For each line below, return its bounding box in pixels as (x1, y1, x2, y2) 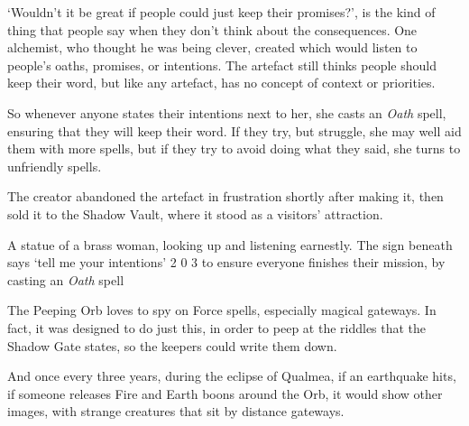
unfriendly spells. (7, 156, 102, 175)
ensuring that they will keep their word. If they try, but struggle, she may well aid (7, 121, 462, 140)
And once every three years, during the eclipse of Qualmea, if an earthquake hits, (7, 366, 456, 385)
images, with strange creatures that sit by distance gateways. (7, 402, 345, 421)
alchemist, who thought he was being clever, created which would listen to (7, 38, 418, 57)
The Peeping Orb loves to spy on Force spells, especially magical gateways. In (7, 301, 437, 319)
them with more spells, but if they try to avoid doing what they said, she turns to (7, 139, 461, 158)
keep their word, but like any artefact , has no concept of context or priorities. (7, 73, 436, 92)
